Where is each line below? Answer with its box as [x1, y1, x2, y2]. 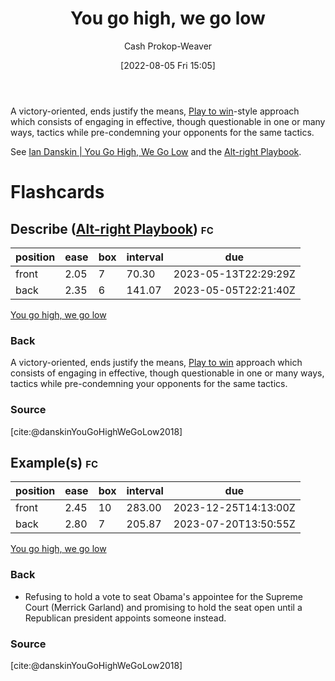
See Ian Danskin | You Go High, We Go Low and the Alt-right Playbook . [10, 145, 302, 157]
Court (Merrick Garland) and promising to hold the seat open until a [24, 601, 303, 613]
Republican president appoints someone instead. [24, 612, 227, 624]
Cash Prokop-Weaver [123, 40, 213, 52]
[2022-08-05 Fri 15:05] [120, 59, 216, 71]
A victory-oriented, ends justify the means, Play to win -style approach [10, 105, 300, 117]
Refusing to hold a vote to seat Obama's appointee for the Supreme [24, 590, 303, 602]
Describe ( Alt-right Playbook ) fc [10, 220, 214, 237]
